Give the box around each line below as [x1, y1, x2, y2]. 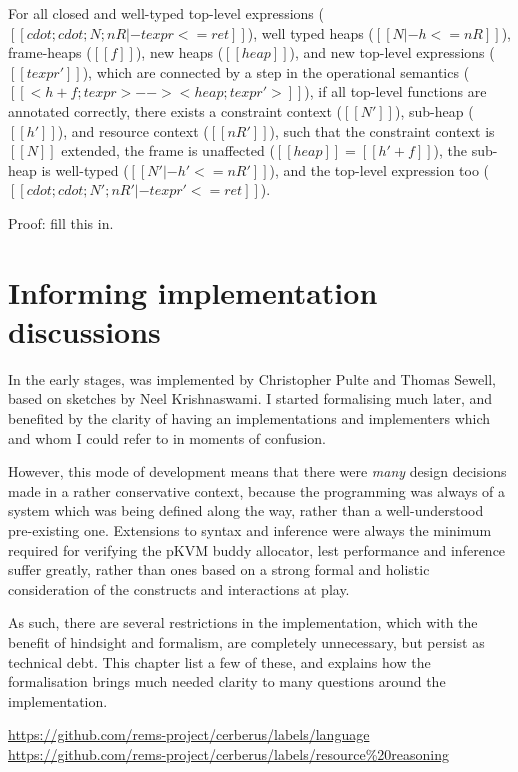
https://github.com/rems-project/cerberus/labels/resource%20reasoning [8, 743, 449, 764]
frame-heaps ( [8, 42, 92, 63]
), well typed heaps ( [247, 22, 374, 43]
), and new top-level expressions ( [289, 42, 495, 63]
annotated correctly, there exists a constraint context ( [8, 100, 343, 121]
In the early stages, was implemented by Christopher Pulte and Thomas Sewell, [8, 368, 496, 389]
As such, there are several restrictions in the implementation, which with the [8, 612, 478, 633]
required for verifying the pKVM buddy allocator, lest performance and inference [8, 539, 506, 560]
